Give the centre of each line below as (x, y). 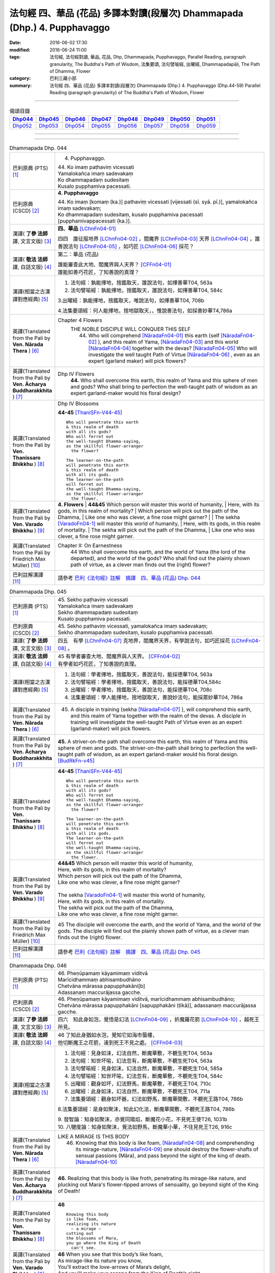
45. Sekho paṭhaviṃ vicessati (93, 599)
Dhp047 (101, 119)
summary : (21, 85)
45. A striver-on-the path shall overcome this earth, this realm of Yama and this (153, 741)
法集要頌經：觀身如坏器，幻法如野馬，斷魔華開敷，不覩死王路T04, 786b (157, 1099)
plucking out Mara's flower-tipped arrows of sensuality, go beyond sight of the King (158, 1184)
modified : (20, 50)
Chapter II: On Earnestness (90, 546)
